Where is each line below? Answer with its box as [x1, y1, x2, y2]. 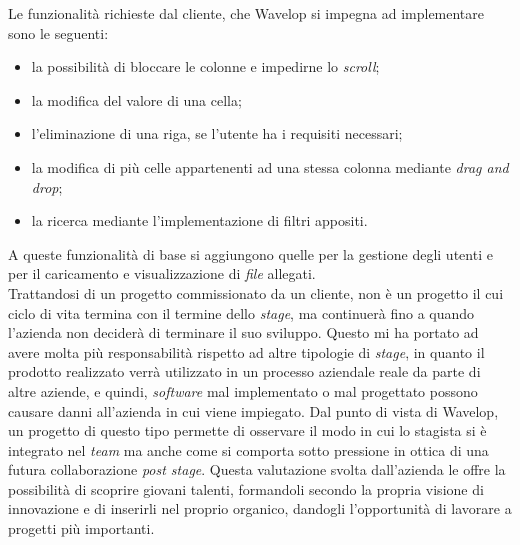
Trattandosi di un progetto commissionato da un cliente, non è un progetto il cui [8, 282, 504, 303]
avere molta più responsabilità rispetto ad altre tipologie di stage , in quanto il [8, 341, 485, 362]
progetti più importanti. [8, 518, 155, 539]
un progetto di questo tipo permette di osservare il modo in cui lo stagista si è [8, 420, 487, 441]
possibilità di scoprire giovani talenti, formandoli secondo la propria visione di [8, 478, 484, 499]
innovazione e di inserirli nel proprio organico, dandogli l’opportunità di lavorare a [8, 498, 512, 519]
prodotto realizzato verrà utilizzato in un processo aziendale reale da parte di [8, 361, 481, 382]
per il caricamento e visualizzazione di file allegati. [8, 263, 316, 284]
